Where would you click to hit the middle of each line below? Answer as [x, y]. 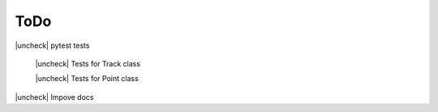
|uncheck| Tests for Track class [88, 63]
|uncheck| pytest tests [52, 45]
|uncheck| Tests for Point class [87, 79]
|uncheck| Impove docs [54, 97]
